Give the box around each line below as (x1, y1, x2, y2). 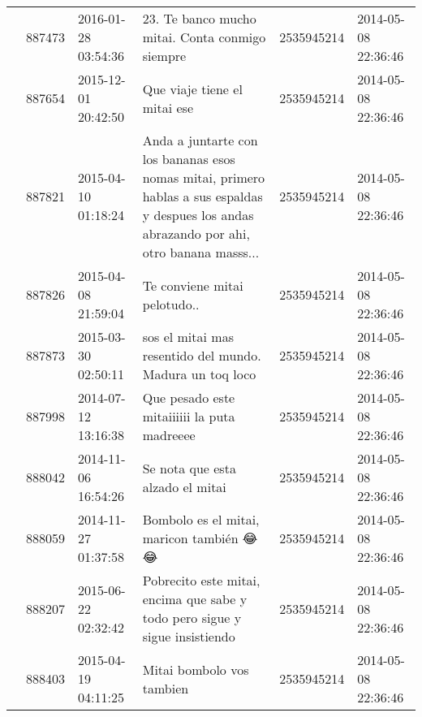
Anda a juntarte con (142, 131, 258, 149)
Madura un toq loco (142, 365, 256, 383)
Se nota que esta (142, 458, 236, 477)
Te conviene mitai (142, 275, 243, 295)
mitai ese (142, 97, 194, 117)
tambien (142, 678, 189, 698)
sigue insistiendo (142, 627, 235, 646)
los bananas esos (142, 149, 235, 168)
